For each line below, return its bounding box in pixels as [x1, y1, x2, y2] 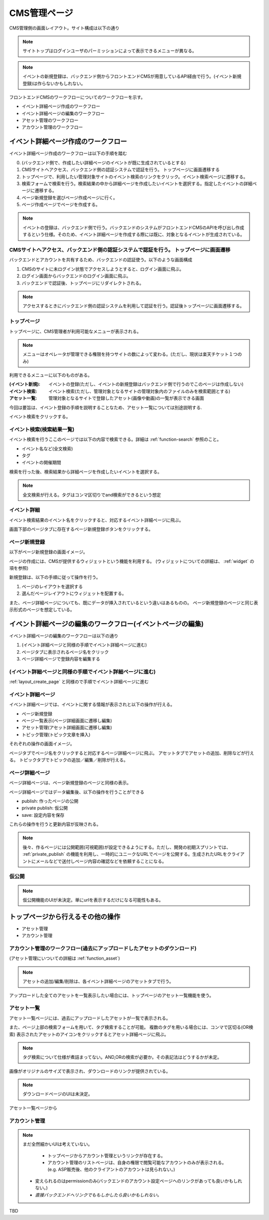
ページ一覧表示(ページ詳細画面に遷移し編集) [21, 718, 112, 724]
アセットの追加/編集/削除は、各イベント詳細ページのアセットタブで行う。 [22, 978, 174, 984]
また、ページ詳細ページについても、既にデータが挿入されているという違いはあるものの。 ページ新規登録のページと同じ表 [9, 599, 259, 606]
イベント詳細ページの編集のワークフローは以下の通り [9, 633, 119, 639]
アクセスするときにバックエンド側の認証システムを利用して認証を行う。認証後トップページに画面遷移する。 [22, 303, 245, 309]
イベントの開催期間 [21, 460, 61, 466]
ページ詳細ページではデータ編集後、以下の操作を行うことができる [9, 789, 144, 795]
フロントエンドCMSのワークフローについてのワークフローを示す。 [9, 94, 145, 100]
